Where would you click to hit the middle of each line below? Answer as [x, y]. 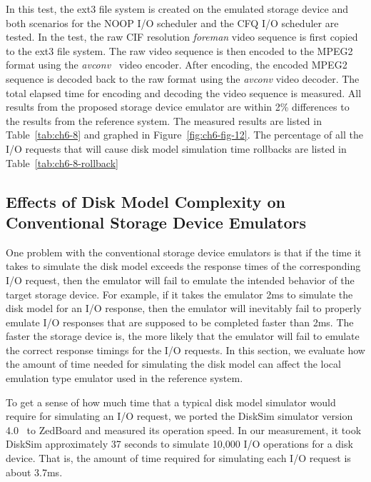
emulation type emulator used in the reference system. [124, 378]
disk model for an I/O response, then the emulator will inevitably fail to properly [184, 308]
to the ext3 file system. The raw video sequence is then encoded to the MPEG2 [179, 50]
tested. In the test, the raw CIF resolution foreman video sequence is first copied [182, 37]
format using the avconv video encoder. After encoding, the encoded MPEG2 [177, 65]
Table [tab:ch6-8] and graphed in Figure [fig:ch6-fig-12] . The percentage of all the [184, 135]
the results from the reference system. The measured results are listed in [164, 120]
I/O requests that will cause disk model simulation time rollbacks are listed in [176, 148]
